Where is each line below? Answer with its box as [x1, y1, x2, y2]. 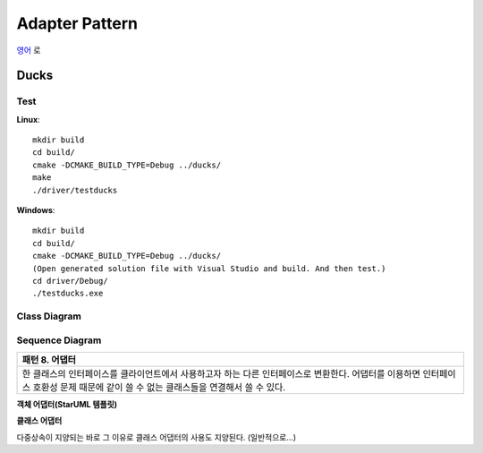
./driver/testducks [32, 184, 118, 195]
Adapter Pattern [16, 13, 139, 33]
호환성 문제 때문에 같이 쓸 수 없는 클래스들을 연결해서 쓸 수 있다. [32, 381, 286, 394]
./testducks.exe [32, 288, 104, 299]
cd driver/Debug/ [32, 276, 108, 286]
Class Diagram [16, 310, 82, 322]
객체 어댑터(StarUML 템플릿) [16, 399, 118, 410]
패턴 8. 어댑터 [21, 354, 76, 366]
